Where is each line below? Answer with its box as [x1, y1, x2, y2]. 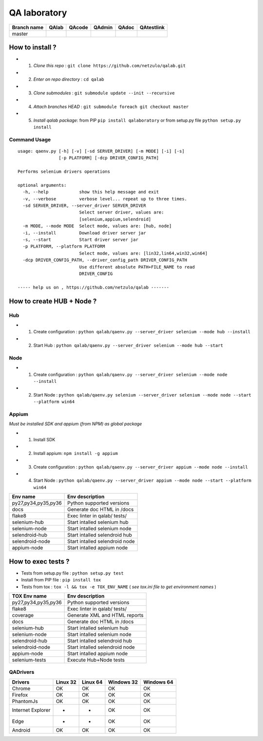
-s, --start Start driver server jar [22, 237, 139, 242]
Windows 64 [143, 679, 174, 686]
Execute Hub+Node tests [67, 656, 125, 663]
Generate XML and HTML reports [67, 612, 144, 618]
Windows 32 [108, 679, 138, 686]
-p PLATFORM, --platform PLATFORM [22, 244, 105, 249]
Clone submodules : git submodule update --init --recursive [33, 90, 175, 96]
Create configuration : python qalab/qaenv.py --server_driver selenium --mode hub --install [33, 329, 251, 335]
